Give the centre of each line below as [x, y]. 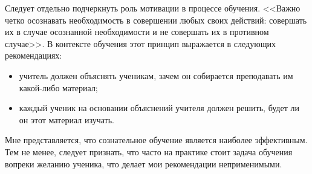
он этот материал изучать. [67, 119]
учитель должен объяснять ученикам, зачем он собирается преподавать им [156, 75]
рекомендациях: [34, 55]
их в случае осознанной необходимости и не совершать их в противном [137, 32]
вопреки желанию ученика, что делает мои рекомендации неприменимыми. [144, 163]
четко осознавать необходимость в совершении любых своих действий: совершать [156, 20]
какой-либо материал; [58, 87]
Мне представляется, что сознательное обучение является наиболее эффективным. [156, 140]
